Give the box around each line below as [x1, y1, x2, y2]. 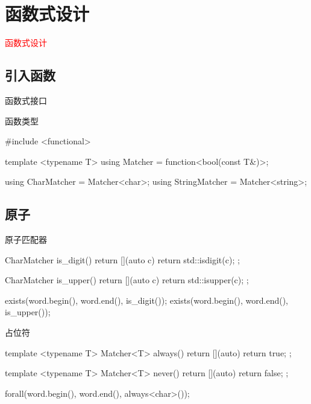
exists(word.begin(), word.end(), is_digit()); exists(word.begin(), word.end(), [5, 293, 289, 306]
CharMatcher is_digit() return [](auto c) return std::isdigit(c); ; [5, 253, 240, 266]
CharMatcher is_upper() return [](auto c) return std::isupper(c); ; [5, 274, 249, 286]
